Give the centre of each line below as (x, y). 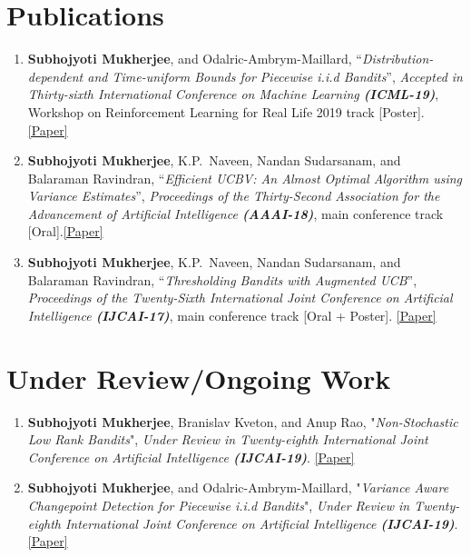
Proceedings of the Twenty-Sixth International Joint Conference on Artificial (240, 298)
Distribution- (397, 59)
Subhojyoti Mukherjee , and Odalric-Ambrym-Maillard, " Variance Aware (238, 487)
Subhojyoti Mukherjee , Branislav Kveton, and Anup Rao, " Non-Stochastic (243, 421)
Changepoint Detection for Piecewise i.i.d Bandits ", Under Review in (219, 505)
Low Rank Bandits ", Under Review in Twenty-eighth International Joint (228, 439)
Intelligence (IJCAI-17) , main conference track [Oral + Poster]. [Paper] (232, 315)
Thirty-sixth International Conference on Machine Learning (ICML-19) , (233, 94)
